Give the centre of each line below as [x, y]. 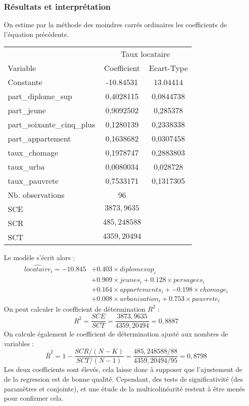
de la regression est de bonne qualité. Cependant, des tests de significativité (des [124, 379]
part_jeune [27, 110]
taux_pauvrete [33, 181]
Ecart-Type [168, 68]
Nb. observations [36, 195]
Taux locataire [145, 54]
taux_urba [26, 167]
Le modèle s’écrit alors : [40, 257]
